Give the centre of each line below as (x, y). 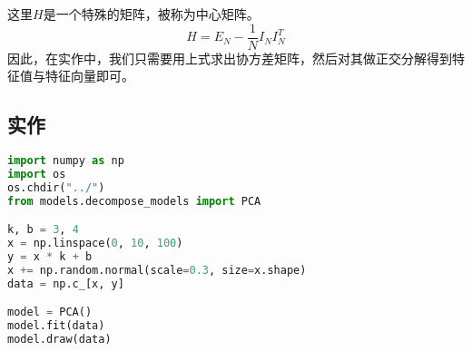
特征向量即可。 (89, 76)
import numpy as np (66, 161)
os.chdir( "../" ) (56, 187)
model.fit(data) (56, 326)
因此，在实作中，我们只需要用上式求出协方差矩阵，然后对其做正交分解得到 (230, 58)
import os (37, 174)
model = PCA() (50, 312)
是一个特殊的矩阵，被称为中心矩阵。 (151, 14)
